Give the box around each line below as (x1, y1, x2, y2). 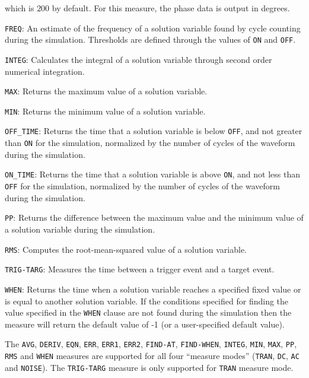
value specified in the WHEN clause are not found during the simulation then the (5, 306, 292, 319)
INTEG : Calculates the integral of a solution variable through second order (5, 53, 272, 65)
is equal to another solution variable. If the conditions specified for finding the (5, 294, 289, 307)
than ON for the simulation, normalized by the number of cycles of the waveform (5, 136, 295, 149)
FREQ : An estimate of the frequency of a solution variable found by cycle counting (5, 21, 301, 34)
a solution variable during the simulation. (5, 223, 155, 235)
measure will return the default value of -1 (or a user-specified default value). (5, 317, 285, 330)
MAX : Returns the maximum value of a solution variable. (5, 85, 208, 97)
